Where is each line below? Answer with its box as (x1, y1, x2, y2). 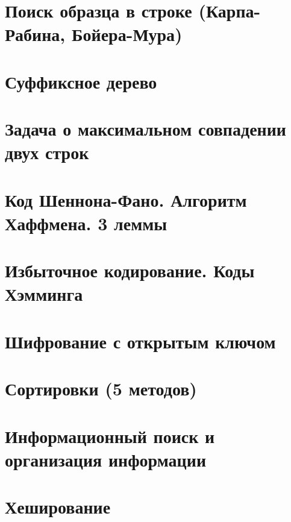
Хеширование (5, 494, 111, 519)
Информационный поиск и (5, 423, 215, 448)
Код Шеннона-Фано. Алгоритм (5, 187, 247, 212)
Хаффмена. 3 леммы (5, 210, 167, 235)
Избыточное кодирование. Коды (5, 258, 255, 283)
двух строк (5, 140, 89, 165)
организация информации (5, 447, 207, 471)
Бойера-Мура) (72, 22, 183, 46)
